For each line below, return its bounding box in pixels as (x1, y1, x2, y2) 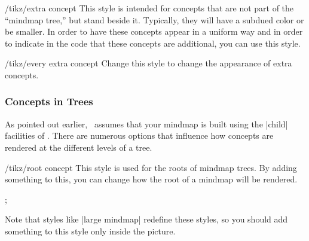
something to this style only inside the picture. (5, 224, 176, 237)
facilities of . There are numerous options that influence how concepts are (5, 129, 274, 142)
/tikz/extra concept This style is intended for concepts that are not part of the (5, 2, 294, 14)
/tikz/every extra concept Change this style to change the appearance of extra (5, 57, 292, 69)
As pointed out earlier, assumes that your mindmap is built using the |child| (5, 117, 288, 130)
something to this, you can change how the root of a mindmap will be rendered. (5, 173, 298, 185)
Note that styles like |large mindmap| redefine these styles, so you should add (5, 213, 288, 225)
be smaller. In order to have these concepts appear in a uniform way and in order (5, 25, 303, 38)
